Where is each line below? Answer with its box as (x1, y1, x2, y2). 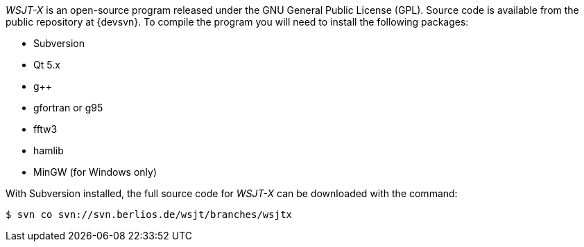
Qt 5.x (33, 59, 60, 71)
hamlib (33, 145, 64, 156)
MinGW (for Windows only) (33, 166, 157, 178)
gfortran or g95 (33, 102, 103, 113)
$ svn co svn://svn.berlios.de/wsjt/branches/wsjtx (6, 209, 293, 220)
